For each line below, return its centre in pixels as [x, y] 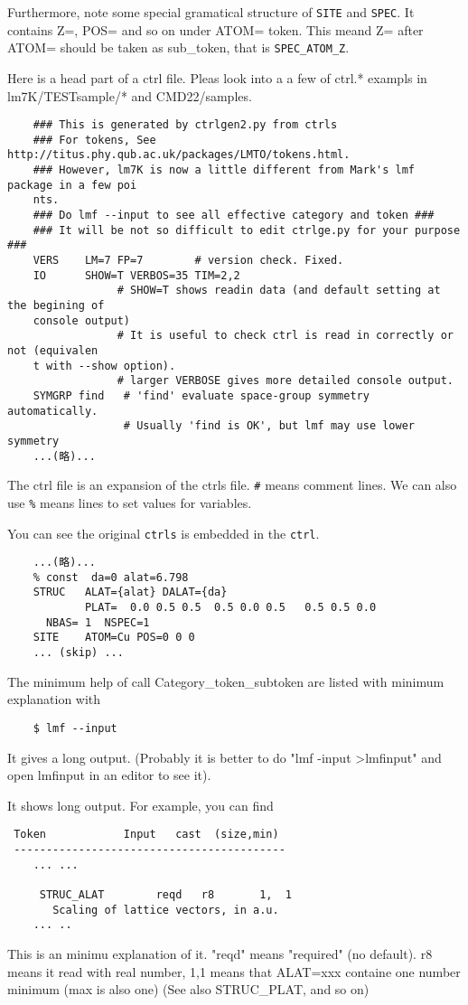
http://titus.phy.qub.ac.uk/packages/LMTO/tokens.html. [179, 155]
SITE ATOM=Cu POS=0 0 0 [114, 638]
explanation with [54, 699]
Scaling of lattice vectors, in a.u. [166, 910]
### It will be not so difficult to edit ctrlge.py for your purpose [247, 230]
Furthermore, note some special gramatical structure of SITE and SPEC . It [211, 12]
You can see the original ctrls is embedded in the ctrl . [164, 533]
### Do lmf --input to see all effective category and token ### [234, 216]
